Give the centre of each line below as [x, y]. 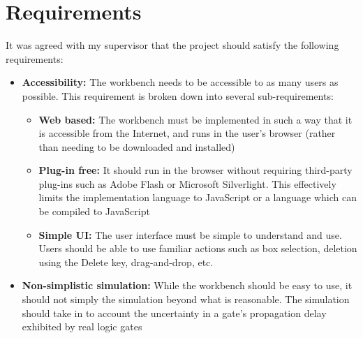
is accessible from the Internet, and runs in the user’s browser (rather [187, 133]
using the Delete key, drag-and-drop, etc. [126, 262]
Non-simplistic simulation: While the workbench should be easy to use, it [187, 285]
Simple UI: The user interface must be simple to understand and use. [190, 234]
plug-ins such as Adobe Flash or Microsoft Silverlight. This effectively [187, 183]
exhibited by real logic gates [82, 326]
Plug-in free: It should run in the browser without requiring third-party [195, 170]
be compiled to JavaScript [94, 211]
